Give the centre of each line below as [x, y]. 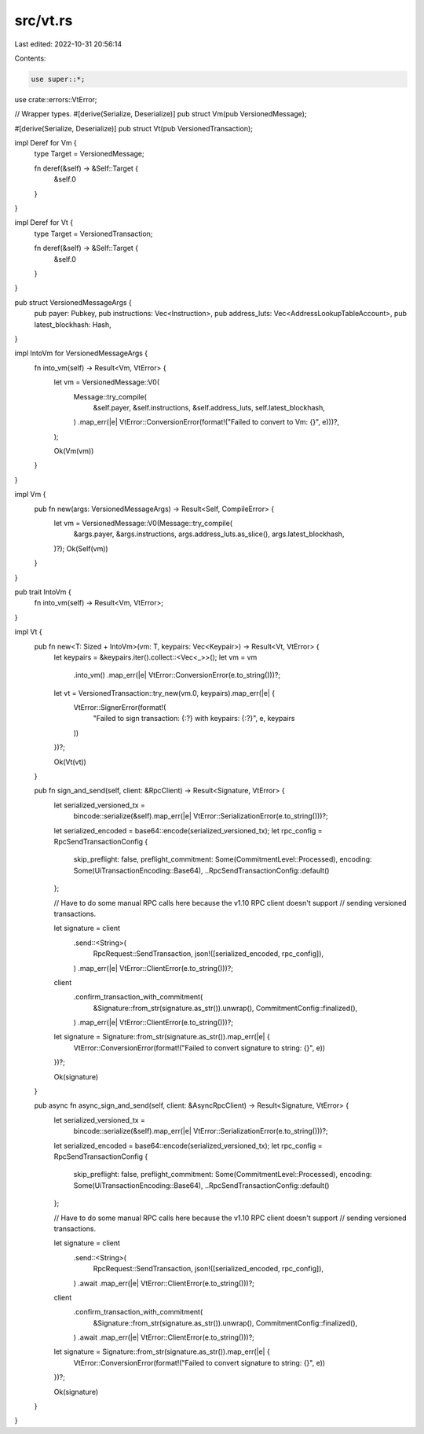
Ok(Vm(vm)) [74, 451]
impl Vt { [28, 632]
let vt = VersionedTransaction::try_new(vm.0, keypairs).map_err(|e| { [164, 693]
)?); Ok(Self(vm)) [81, 548]
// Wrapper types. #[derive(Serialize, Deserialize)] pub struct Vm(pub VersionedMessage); [161, 114]
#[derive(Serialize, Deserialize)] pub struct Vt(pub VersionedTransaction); [133, 128]
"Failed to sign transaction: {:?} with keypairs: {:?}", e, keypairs [194, 719]
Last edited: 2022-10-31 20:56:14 [68, 44]
